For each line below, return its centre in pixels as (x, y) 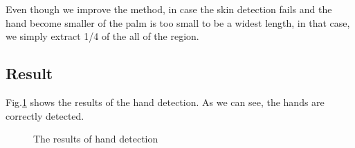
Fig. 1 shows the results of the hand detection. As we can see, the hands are (165, 102)
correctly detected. (45, 115)
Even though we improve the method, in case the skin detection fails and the (169, 9)
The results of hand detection (96, 139)
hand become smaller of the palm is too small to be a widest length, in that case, (178, 22)
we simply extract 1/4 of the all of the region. (102, 36)
